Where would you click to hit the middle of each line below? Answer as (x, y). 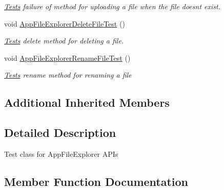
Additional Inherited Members (87, 102)
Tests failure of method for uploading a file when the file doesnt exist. (112, 6)
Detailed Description (60, 133)
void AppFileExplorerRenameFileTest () (67, 57)
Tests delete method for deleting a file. (64, 41)
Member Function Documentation (96, 181)
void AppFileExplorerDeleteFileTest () (65, 23)
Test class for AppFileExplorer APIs (61, 153)
